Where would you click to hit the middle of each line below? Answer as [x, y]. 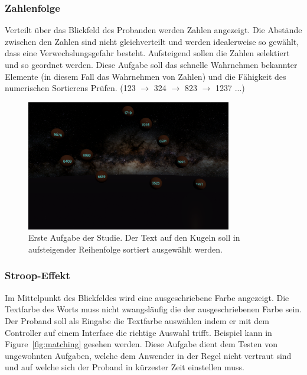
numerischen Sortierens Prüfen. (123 [70, 88]
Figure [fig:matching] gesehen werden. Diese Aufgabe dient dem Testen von [141, 344]
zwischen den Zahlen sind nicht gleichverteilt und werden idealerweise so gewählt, [152, 41]
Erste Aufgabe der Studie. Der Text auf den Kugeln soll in [134, 237]
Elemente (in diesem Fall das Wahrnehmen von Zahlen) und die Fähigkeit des [146, 76]
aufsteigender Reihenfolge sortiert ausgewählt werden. [125, 249]
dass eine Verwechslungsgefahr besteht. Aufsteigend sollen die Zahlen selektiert [147, 53]
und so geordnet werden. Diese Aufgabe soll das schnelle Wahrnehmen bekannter [151, 64]
